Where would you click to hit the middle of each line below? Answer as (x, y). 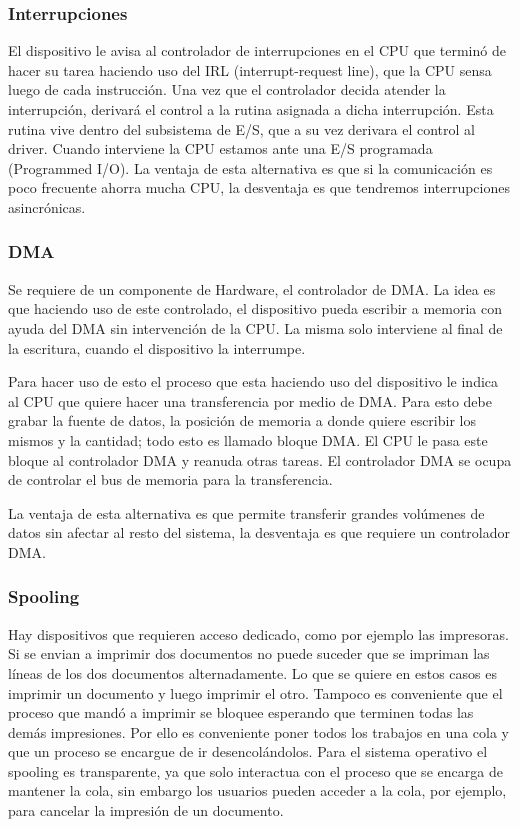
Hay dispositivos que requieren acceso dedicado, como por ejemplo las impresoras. (258, 633)
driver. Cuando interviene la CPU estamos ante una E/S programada (220, 148)
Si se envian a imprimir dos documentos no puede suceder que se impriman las (249, 653)
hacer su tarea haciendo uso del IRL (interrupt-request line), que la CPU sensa (250, 69)
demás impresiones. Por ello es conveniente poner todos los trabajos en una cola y (258, 731)
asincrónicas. (47, 206)
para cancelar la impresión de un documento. (146, 810)
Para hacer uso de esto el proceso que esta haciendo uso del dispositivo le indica (253, 381)
